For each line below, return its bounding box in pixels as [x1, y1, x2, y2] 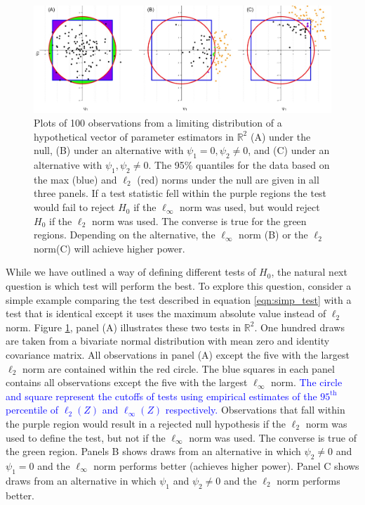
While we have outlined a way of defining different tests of [6, 264, 256, 279]
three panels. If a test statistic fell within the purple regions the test [34, 186, 327, 200]
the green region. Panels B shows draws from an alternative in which [6, 444, 301, 459]
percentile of [6, 402, 59, 417]
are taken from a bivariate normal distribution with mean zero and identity [6, 333, 330, 348]
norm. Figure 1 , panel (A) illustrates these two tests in [6, 319, 241, 334]
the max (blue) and [34, 172, 117, 186]
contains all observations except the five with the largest [6, 375, 248, 390]
